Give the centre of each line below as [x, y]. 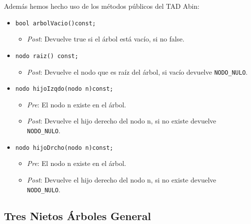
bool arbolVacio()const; [56, 23]
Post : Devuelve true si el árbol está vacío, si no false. [106, 39]
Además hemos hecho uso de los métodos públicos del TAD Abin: [102, 6]
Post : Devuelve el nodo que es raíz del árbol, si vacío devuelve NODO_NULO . [137, 71]
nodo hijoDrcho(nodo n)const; [64, 148]
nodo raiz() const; [47, 56]
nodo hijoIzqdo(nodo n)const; [64, 89]
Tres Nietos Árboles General [77, 215]
